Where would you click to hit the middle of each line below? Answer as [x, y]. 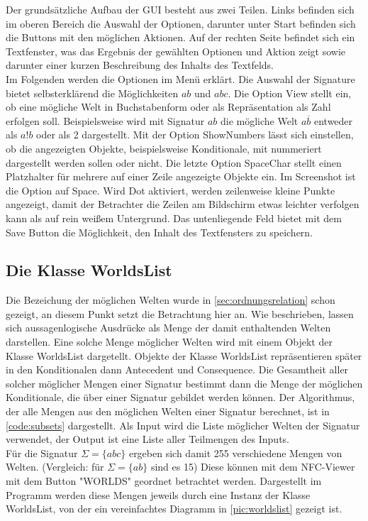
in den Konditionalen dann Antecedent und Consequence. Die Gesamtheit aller [177, 369]
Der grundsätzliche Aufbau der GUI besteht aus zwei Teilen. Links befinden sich [180, 9]
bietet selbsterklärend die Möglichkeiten [92, 93]
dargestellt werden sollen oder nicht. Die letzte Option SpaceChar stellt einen [174, 162]
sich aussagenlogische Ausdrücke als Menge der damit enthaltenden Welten [168, 328]
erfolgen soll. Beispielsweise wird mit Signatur [105, 120]
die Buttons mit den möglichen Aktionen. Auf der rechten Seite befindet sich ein [180, 37]
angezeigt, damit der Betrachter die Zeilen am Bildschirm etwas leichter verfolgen [183, 204]
